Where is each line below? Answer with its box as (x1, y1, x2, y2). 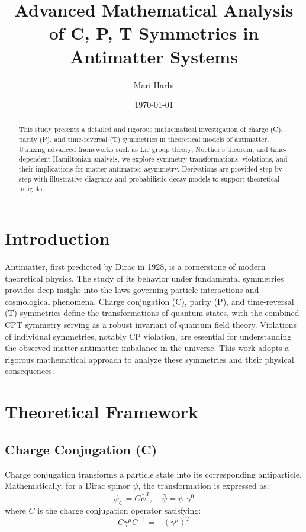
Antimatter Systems (70, 44, 238, 68)
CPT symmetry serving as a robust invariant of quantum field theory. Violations (5, 318, 297, 330)
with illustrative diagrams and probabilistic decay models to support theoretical (33, 173, 280, 183)
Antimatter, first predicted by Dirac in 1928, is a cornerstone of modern (5, 260, 266, 273)
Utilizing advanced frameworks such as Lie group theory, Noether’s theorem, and (18, 144, 268, 154)
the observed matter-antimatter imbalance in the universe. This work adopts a (5, 341, 289, 354)
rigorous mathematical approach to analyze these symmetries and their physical (5, 353, 294, 365)
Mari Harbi (133, 78, 175, 91)
